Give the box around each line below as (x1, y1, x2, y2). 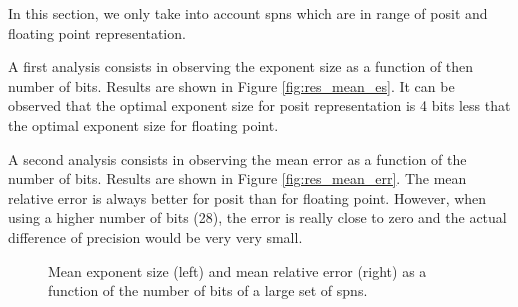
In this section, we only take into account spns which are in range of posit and (8, 3, 488, 23)
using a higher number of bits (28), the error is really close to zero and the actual (8, 207, 507, 228)
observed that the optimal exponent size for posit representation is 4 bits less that (8, 95, 511, 116)
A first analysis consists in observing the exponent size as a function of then (8, 56, 474, 77)
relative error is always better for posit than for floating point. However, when (8, 187, 487, 208)
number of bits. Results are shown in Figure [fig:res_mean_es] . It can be (8, 75, 455, 96)
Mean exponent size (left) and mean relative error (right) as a (48, 260, 427, 281)
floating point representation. (8, 22, 186, 43)
